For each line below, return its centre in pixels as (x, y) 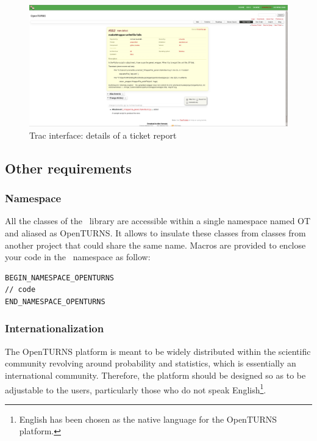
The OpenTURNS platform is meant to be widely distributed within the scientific (158, 351)
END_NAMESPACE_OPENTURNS (55, 301)
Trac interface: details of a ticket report (103, 135)
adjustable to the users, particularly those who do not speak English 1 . (136, 388)
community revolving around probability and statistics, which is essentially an (151, 363)
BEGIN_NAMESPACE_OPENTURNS (59, 278)
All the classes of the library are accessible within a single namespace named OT (158, 221)
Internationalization (55, 328)
